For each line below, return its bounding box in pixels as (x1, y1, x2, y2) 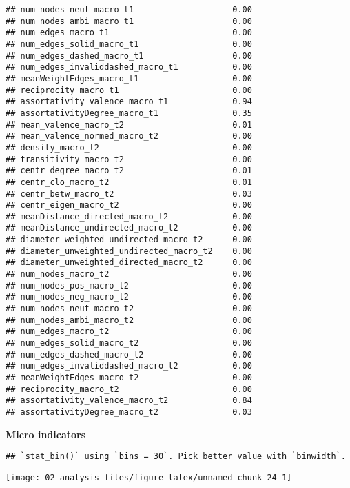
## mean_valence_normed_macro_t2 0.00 (6, 131, 252, 141)
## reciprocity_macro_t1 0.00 (6, 85, 252, 95)
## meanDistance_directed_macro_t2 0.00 (6, 211, 252, 222)
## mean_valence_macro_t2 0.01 (6, 119, 252, 130)
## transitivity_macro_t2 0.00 (6, 154, 252, 164)
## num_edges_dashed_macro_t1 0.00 (6, 50, 252, 61)
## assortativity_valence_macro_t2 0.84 (6, 396, 252, 406)
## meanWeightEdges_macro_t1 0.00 (6, 73, 252, 84)
